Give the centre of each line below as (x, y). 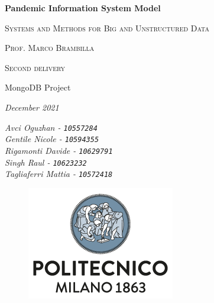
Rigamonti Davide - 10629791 (59, 150)
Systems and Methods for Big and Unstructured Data (107, 28)
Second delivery (35, 67)
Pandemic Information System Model (83, 8)
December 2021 (32, 107)
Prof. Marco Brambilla (50, 48)
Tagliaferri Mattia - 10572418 (59, 174)
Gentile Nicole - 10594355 (52, 139)
